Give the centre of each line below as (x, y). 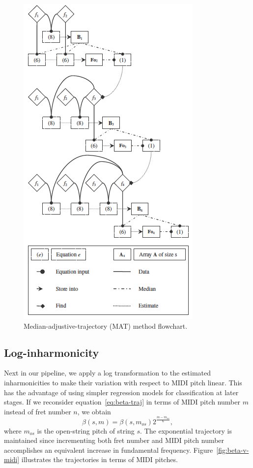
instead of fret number (38, 411)
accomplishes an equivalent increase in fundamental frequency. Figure (109, 450)
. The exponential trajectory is (186, 430)
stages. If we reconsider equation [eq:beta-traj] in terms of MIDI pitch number (122, 402)
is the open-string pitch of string (86, 430)
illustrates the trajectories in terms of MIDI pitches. (99, 459)
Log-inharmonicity (52, 352)
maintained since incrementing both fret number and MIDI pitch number (114, 440)
